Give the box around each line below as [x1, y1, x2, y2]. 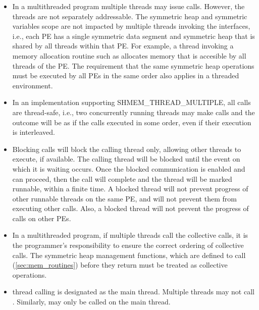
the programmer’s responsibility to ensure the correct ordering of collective [12, 240, 244, 250]
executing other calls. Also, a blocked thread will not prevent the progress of [12, 203, 249, 214]
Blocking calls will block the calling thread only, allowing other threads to [12, 143, 241, 154]
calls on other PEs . [12, 213, 71, 223]
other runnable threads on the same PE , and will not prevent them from [12, 193, 237, 203]
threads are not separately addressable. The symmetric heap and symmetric [12, 11, 247, 21]
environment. [12, 80, 53, 90]
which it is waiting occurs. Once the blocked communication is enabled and [12, 163, 245, 174]
